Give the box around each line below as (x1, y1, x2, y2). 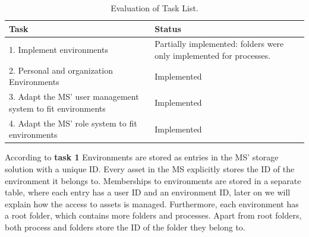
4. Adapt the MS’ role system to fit (9, 116, 137, 129)
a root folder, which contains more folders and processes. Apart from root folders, (5, 209, 302, 222)
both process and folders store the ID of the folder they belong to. (5, 221, 245, 233)
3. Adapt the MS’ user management (9, 90, 139, 103)
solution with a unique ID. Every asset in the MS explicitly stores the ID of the (5, 163, 295, 175)
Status (154, 22, 181, 34)
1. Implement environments (9, 43, 108, 56)
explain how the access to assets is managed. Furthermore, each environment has (5, 197, 299, 210)
